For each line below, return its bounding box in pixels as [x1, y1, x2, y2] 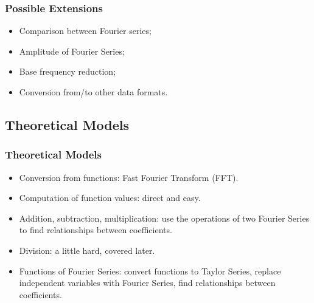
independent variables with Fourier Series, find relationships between [19, 276, 276, 289]
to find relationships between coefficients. [19, 223, 172, 236]
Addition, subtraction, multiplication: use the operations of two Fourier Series [19, 211, 310, 224]
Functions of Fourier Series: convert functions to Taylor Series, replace [19, 264, 281, 277]
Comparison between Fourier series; [19, 24, 152, 37]
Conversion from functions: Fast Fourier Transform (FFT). [19, 171, 239, 183]
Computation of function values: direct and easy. [19, 191, 201, 204]
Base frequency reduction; [19, 65, 116, 78]
